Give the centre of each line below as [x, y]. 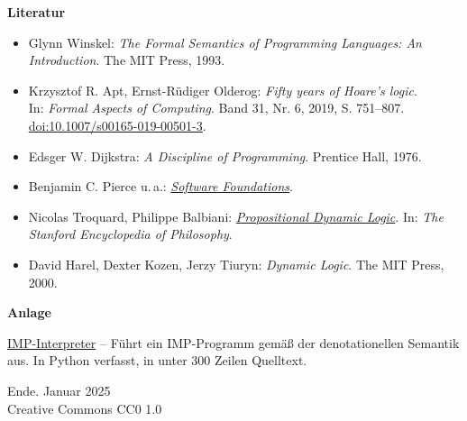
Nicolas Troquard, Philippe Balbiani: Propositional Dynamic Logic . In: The [236, 216]
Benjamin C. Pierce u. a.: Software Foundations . [160, 186]
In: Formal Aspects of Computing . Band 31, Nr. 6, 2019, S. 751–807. [216, 108]
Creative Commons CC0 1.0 [85, 408]
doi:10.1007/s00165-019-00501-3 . [117, 125]
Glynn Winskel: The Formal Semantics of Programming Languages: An [225, 42]
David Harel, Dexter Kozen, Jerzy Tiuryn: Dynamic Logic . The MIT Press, [236, 264]
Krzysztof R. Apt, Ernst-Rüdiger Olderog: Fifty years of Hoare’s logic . [223, 90]
